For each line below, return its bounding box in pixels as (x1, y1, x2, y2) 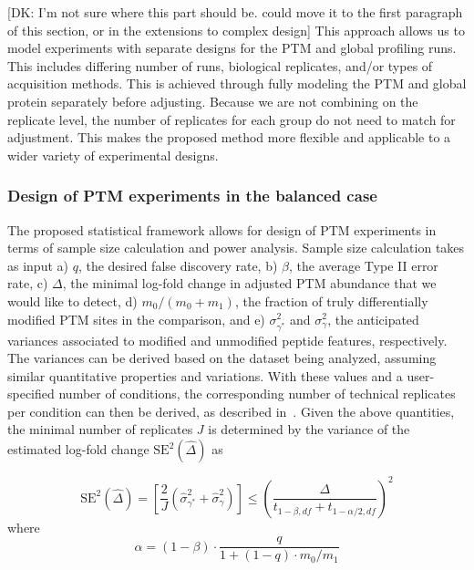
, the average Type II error (289, 255, 438, 275)
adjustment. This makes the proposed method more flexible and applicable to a (7, 128, 451, 147)
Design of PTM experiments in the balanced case (7, 184, 377, 207)
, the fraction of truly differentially (234, 291, 428, 310)
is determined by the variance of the (208, 420, 410, 439)
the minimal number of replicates (7, 420, 193, 439)
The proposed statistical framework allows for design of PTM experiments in (7, 220, 437, 239)
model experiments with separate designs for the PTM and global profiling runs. (7, 38, 457, 57)
